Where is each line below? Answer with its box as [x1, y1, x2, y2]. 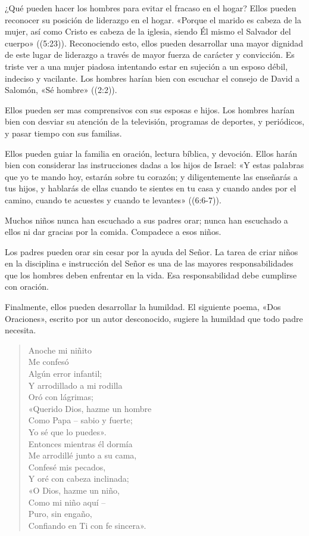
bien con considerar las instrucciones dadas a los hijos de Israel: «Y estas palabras [5, 159, 304, 171]
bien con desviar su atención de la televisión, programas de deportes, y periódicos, [5, 115, 305, 128]
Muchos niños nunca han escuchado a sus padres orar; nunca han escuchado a [5, 213, 288, 226]
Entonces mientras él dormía [28, 437, 133, 450]
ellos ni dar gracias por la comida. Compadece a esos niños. [5, 225, 221, 238]
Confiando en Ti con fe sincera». [28, 519, 146, 531]
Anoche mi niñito [28, 343, 92, 356]
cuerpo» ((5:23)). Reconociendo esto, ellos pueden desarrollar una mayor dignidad [5, 36, 304, 49]
